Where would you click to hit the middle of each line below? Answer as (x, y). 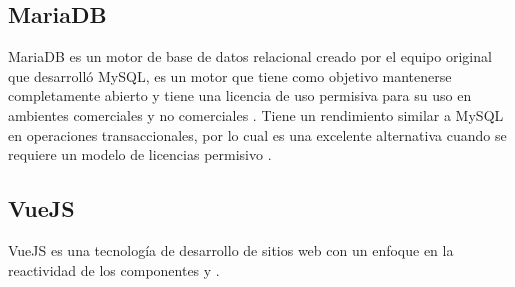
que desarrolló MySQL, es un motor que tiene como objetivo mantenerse (230, 75)
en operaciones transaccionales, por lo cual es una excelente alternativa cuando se (257, 134)
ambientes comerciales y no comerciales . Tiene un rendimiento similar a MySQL (256, 114)
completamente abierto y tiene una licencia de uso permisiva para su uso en (240, 95)
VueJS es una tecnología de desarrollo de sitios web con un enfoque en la (231, 249)
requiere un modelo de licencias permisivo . (140, 154)
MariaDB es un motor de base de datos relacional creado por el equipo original (250, 56)
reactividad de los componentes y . (114, 269)
